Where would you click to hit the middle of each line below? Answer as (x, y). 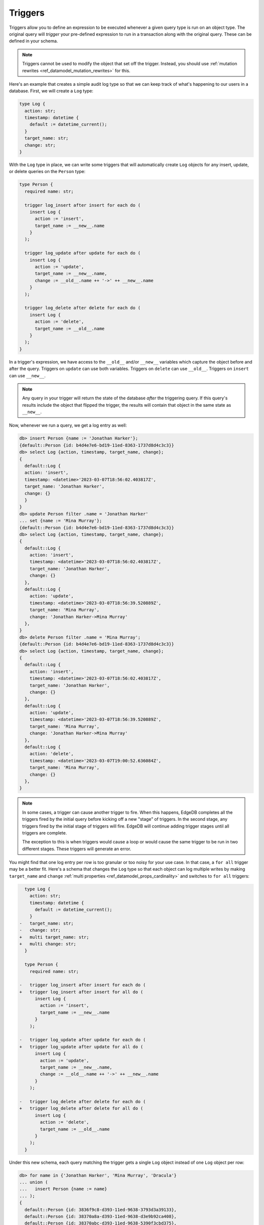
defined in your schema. (33, 41)
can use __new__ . (27, 375)
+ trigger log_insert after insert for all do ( (81, 992)
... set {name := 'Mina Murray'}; (61, 521)
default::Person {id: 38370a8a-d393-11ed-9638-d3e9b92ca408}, (101, 1216)
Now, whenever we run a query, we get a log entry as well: (68, 425)
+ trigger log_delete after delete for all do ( (81, 1108)
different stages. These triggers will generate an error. (77, 849)
